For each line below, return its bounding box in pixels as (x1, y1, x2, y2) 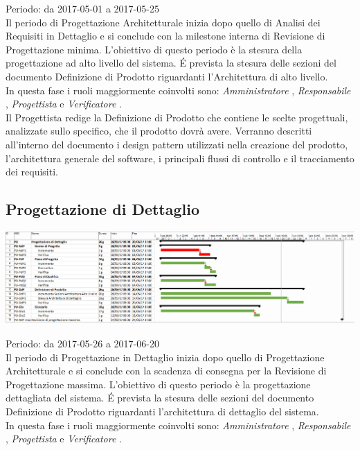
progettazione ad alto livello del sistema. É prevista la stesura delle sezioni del (6, 55, 336, 70)
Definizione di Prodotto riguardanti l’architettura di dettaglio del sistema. (6, 404, 319, 418)
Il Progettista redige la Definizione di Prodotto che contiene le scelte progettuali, (6, 110, 348, 124)
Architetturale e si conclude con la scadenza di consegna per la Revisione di (6, 363, 327, 378)
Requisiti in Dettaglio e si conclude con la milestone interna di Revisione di (6, 28, 325, 43)
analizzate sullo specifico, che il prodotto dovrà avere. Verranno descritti (6, 123, 312, 138)
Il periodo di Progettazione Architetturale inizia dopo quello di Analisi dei (6, 15, 321, 29)
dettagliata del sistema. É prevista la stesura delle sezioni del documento (6, 390, 314, 405)
